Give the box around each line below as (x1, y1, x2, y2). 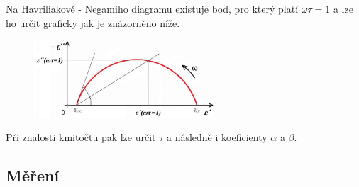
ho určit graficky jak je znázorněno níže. (6, 15, 180, 30)
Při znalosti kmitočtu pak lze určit (6, 130, 156, 144)
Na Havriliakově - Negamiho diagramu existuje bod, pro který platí (6, 1, 299, 16)
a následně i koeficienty (166, 130, 267, 144)
